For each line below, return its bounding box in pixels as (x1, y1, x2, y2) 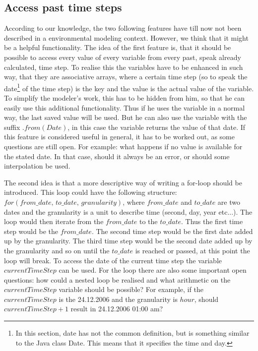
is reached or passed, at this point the (135, 245, 250, 255)
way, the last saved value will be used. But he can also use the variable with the (4, 112, 247, 122)
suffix (4, 121, 20, 132)
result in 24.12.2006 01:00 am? (70, 303, 163, 314)
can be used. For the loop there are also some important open (59, 265, 247, 275)
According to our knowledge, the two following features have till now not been (4, 23, 242, 33)
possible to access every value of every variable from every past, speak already (4, 52, 241, 62)
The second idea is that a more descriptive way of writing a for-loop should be (4, 177, 242, 187)
